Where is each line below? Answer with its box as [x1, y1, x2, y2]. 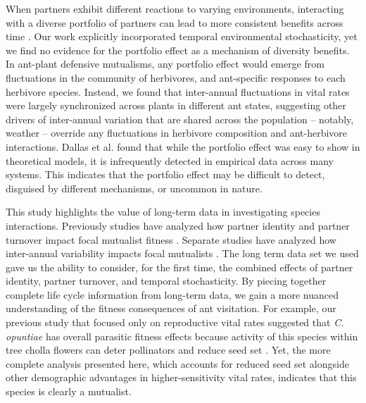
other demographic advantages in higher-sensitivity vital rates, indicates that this [6, 370, 357, 385]
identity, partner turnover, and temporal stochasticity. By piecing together [6, 273, 327, 288]
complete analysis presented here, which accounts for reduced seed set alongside [6, 356, 349, 371]
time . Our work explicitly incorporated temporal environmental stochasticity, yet [6, 29, 358, 44]
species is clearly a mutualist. [6, 384, 132, 399]
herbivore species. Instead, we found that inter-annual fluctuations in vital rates [6, 84, 350, 99]
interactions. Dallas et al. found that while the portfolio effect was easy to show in [6, 139, 360, 154]
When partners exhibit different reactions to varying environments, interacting [6, 1, 344, 15]
